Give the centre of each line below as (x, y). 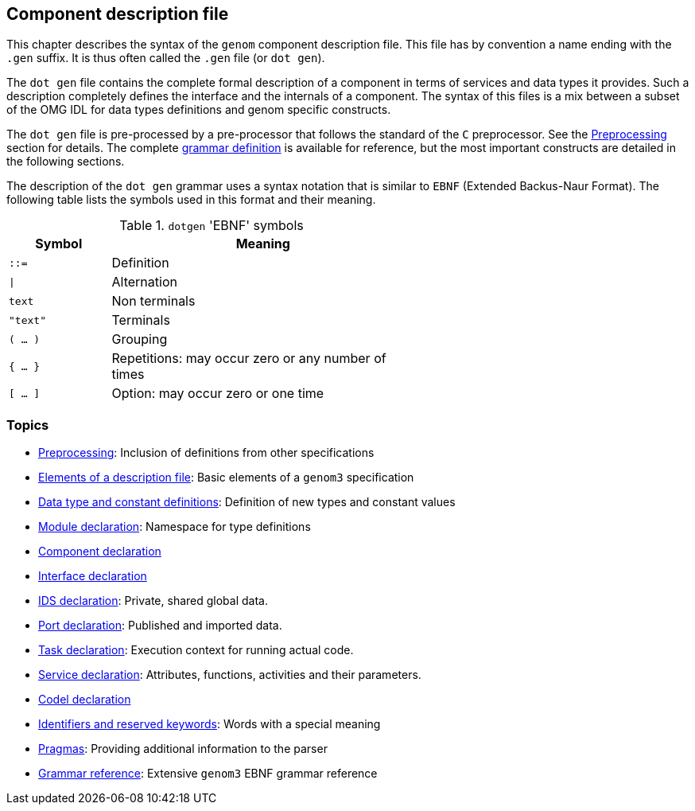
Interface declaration (93, 576)
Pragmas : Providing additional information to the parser (183, 749)
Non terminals (153, 301)
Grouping (140, 339)
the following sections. (66, 162)
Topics (28, 425)
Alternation (144, 282)
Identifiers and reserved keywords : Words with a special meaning (210, 724)
